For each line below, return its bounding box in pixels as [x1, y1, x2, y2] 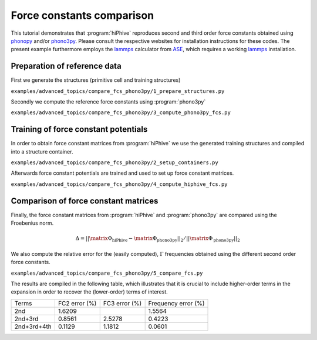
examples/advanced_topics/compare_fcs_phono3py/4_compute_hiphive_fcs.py [11, 181, 228, 188]
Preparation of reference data [11, 61, 122, 71]
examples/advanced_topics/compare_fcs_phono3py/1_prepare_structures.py [11, 88, 225, 94]
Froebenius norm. [11, 219, 54, 226]
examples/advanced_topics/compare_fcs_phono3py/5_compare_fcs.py [11, 269, 203, 276]
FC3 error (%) [103, 299, 142, 307]
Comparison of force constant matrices [11, 196, 158, 206]
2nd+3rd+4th [14, 322, 52, 331]
